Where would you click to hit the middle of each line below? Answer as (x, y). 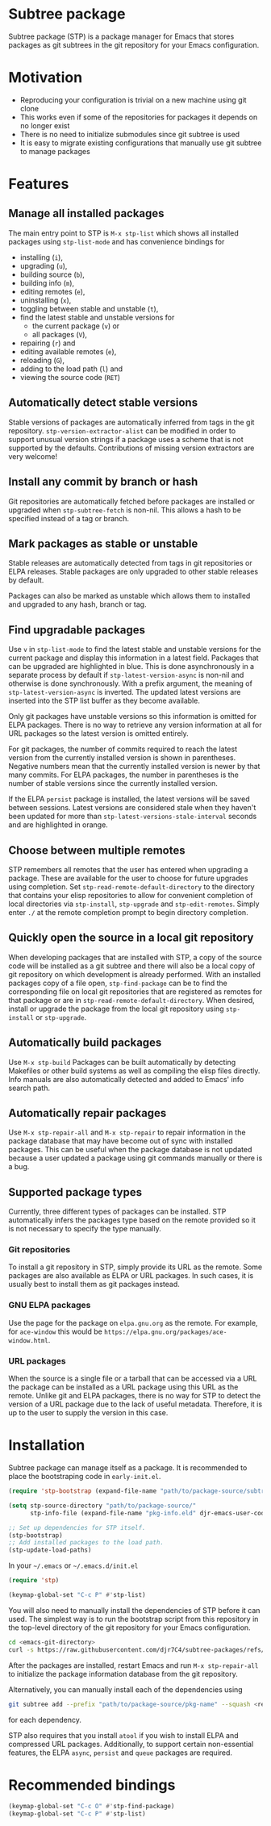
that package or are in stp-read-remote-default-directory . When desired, (132, 1000)
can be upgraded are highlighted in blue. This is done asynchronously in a (131, 666)
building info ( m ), (47, 282)
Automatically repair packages (88, 1113)
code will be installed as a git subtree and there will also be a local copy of (132, 966)
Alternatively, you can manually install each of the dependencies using (126, 1689)
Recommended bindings (92, 1785)
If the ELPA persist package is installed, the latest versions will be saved (129, 799)
